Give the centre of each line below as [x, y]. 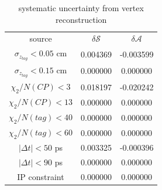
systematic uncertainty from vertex [81, 8]
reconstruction [81, 19]
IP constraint [41, 176]
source [41, 38]
